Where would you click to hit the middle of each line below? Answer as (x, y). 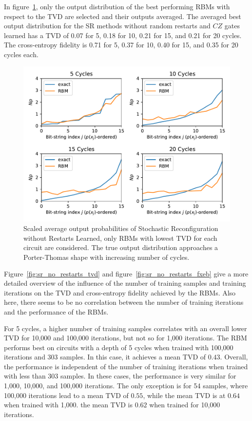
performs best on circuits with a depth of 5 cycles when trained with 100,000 (119, 347)
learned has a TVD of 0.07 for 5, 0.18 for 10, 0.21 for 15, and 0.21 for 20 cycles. (123, 35)
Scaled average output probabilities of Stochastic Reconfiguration (121, 228)
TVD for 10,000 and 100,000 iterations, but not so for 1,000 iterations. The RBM (126, 338)
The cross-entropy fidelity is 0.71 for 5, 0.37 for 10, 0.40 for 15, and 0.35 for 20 (121, 45)
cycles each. (21, 54)
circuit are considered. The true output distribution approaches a (121, 247)
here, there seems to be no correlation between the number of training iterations (124, 302)
